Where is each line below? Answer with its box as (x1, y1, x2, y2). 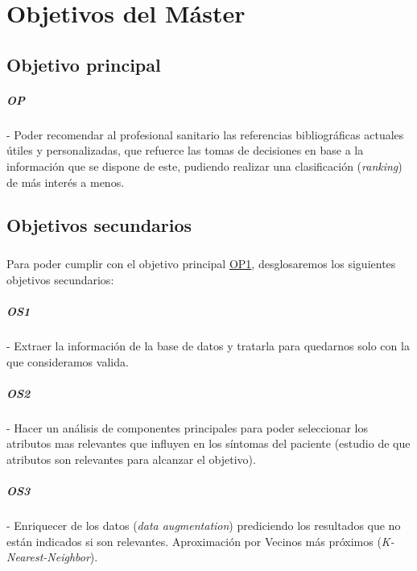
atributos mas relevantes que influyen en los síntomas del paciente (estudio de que (6, 435, 411, 452)
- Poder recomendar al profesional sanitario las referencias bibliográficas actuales (6, 126, 404, 143)
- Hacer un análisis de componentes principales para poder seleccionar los (6, 419, 369, 436)
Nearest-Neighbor (6, 548, 90, 565)
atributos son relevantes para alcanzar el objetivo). (6, 450, 256, 467)
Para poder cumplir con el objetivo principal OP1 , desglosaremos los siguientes (6, 255, 396, 272)
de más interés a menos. (6, 173, 125, 190)
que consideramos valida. (6, 353, 129, 370)
